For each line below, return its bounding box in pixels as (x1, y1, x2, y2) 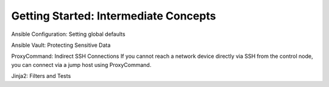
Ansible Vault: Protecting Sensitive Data (11, 41, 111, 49)
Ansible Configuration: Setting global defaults (11, 30, 126, 38)
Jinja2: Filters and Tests (11, 72, 71, 80)
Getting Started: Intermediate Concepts (11, 9, 216, 23)
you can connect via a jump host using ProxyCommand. (11, 61, 152, 68)
